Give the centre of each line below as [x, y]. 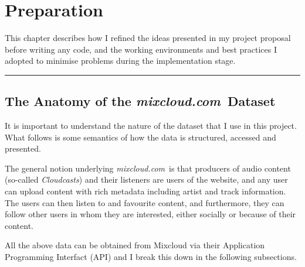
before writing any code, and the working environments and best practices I [141, 49]
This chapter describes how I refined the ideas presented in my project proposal [148, 38]
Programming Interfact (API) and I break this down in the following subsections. [151, 257]
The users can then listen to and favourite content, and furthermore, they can [145, 202]
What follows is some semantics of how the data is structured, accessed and [140, 137]
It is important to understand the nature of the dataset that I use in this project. [151, 126]
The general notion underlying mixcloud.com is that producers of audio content [148, 168]
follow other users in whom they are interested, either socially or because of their [150, 214]
